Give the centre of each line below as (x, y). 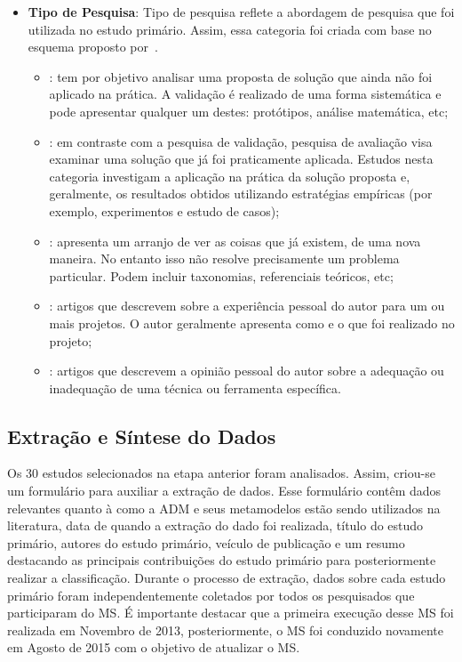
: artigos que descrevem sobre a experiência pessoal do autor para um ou (247, 306)
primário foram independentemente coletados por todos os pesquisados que (211, 595)
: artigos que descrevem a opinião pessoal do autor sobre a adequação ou (247, 371)
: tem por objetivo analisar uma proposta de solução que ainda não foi (241, 76)
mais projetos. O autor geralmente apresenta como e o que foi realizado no (252, 323)
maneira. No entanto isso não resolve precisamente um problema (224, 258)
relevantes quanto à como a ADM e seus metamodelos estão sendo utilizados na (224, 508)
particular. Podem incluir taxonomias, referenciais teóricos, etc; (221, 275)
